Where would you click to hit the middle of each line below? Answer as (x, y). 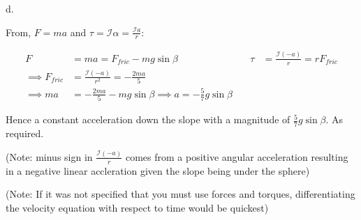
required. (25, 133)
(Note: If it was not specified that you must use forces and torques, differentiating (180, 194)
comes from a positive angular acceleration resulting (237, 156)
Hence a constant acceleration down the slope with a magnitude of (148, 119)
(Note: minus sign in (49, 156)
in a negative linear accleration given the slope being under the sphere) (158, 170)
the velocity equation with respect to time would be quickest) (137, 207)
